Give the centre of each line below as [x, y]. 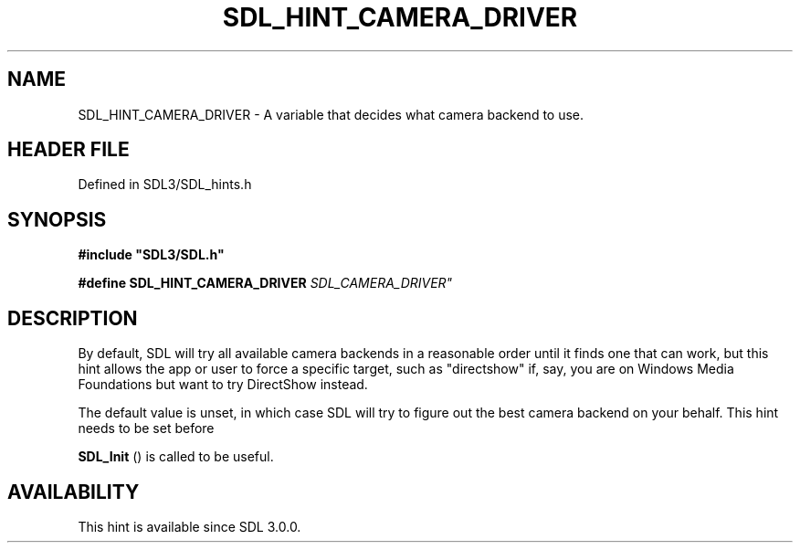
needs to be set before [146, 428]
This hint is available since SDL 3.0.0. [189, 526]
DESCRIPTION [73, 318]
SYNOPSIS [57, 219]
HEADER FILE [68, 150]
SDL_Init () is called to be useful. [176, 457]
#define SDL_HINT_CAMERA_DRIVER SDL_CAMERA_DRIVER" [265, 283]
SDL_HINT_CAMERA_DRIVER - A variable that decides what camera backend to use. [331, 114]
